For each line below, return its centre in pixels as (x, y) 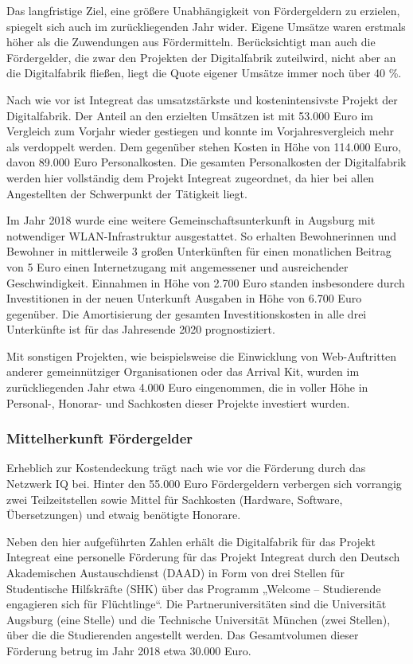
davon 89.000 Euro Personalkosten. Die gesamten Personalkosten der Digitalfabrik (206, 162)
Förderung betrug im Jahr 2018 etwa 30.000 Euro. (129, 650)
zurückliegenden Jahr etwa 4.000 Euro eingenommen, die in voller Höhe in (187, 387)
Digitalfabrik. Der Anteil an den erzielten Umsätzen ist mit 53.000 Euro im (190, 115)
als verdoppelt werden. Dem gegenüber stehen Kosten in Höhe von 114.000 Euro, (204, 146)
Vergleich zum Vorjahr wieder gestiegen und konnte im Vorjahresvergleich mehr (200, 131)
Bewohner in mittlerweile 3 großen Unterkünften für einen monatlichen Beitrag (199, 251)
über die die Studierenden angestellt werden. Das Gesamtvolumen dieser (183, 635)
